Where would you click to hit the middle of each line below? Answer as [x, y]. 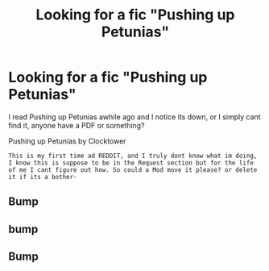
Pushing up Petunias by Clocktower [67, 141]
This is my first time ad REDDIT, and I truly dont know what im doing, [133, 156]
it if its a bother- [43, 177]
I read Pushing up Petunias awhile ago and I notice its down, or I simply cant [134, 117]
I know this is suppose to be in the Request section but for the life [131, 163]
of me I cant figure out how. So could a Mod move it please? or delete [133, 170]
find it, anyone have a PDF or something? [77, 125]
